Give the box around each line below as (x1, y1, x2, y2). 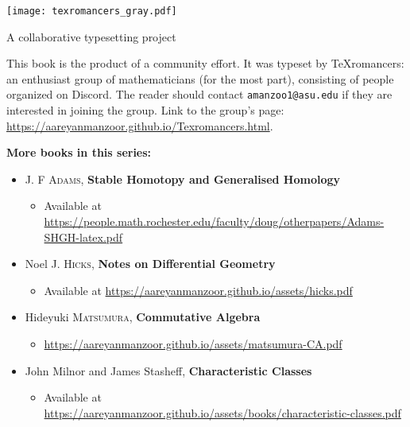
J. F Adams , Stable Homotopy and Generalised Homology (25, 170, 341, 187)
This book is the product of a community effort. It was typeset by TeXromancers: (6, 55, 404, 72)
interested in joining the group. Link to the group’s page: (6, 102, 284, 118)
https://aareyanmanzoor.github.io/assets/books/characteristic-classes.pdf (44, 404, 401, 421)
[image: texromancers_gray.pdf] (6, 6, 177, 17)
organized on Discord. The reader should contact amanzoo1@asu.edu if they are (6, 86, 393, 103)
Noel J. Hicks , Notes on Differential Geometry (25, 255, 276, 272)
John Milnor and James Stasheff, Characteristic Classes (25, 362, 312, 378)
